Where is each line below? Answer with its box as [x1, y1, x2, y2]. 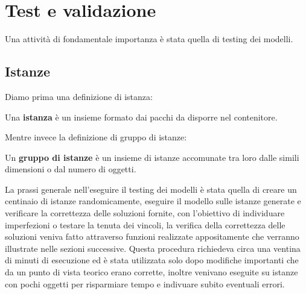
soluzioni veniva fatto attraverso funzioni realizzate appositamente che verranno [5, 230, 299, 243]
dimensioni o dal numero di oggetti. [5, 163, 136, 175]
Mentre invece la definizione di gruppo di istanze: [5, 131, 187, 143]
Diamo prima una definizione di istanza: [5, 90, 153, 102]
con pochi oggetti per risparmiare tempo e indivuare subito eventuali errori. [5, 277, 285, 290]
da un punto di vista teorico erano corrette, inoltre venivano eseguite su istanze [5, 266, 298, 278]
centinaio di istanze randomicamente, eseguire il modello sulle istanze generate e [5, 195, 301, 207]
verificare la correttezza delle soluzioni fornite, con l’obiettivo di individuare [5, 207, 285, 219]
